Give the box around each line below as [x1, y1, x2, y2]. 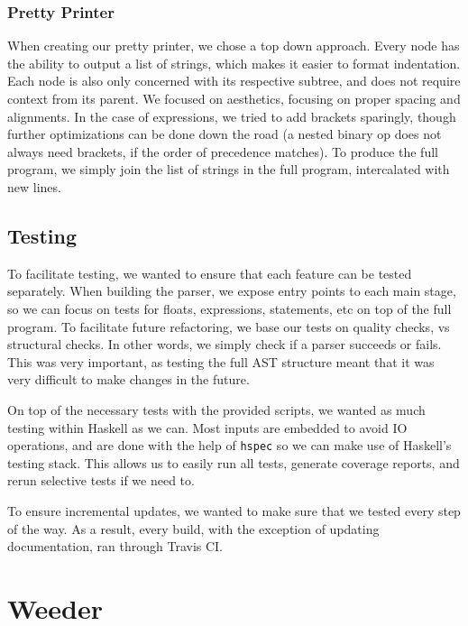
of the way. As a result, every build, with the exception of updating [7, 519, 380, 538]
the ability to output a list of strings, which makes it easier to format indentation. [7, 53, 461, 72]
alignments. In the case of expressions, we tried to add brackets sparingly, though [7, 106, 456, 125]
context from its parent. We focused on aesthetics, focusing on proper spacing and [7, 89, 461, 107]
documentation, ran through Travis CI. [7, 537, 224, 556]
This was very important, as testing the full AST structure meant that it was [7, 352, 435, 371]
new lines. [7, 177, 61, 196]
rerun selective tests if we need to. [7, 471, 195, 490]
